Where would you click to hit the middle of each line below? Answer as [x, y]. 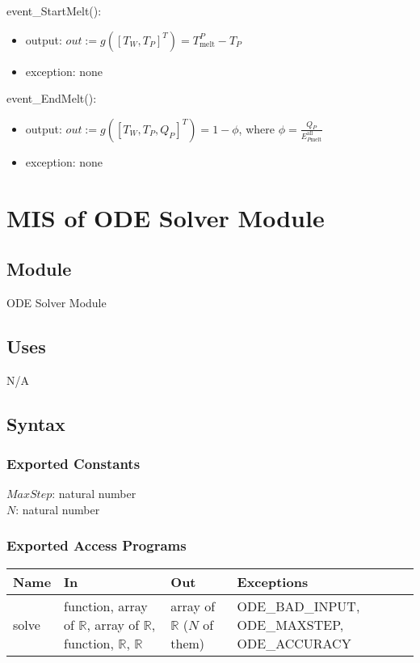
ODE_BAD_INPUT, [298, 606]
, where [256, 128]
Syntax [36, 423]
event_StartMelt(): [54, 11]
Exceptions [273, 581]
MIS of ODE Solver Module [166, 217]
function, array [106, 606]
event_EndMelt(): [52, 98]
